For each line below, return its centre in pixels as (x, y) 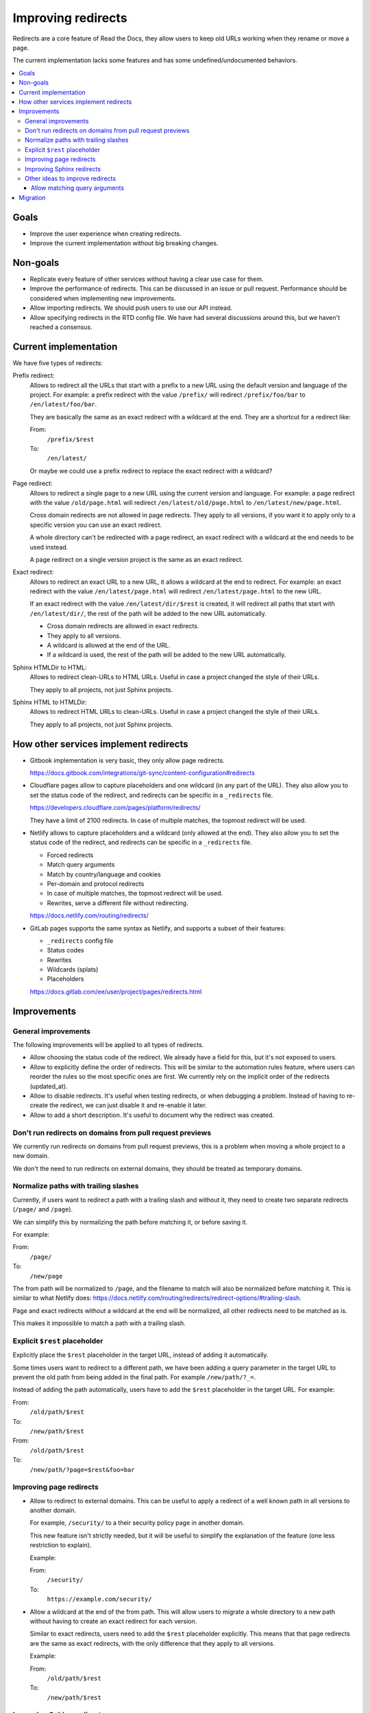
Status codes (66, 950)
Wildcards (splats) (73, 970)
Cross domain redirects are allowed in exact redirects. (123, 626)
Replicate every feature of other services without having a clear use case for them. (147, 279)
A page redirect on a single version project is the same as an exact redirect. (136, 559)
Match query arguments (81, 865)
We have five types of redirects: (58, 362)
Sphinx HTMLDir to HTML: (50, 667)
